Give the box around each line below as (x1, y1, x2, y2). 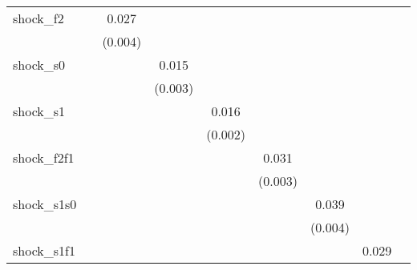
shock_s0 (13, 55, 66, 74)
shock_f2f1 (13, 148, 75, 167)
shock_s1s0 (13, 195, 77, 213)
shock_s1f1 (13, 241, 75, 260)
